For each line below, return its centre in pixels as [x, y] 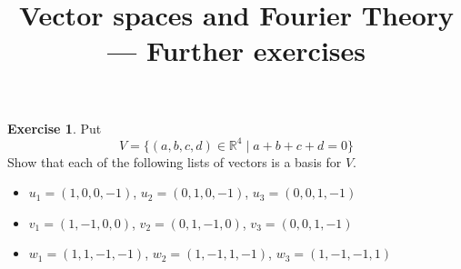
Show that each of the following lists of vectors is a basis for [175, 161]
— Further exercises [236, 50]
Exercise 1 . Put [55, 128]
